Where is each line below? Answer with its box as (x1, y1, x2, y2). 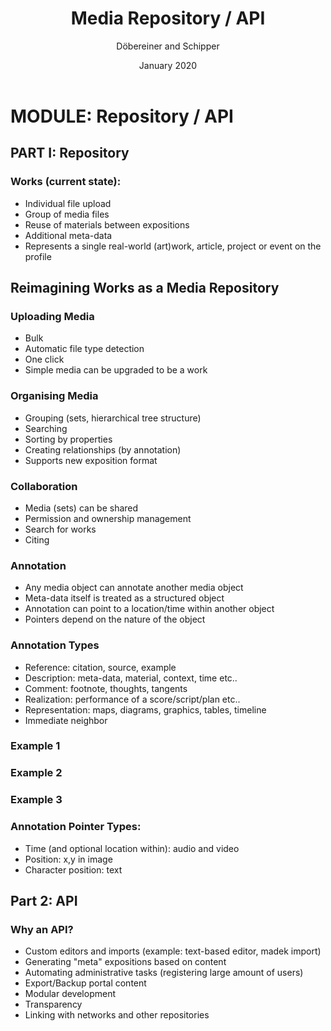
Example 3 (10, 793, 63, 807)
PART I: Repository (10, 145, 130, 162)
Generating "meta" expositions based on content (24, 956, 227, 968)
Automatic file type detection (24, 343, 145, 355)
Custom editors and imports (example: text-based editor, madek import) (24, 945, 322, 957)
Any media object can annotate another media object (24, 582, 244, 594)
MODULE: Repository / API (10, 105, 234, 127)
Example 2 (10, 766, 63, 780)
